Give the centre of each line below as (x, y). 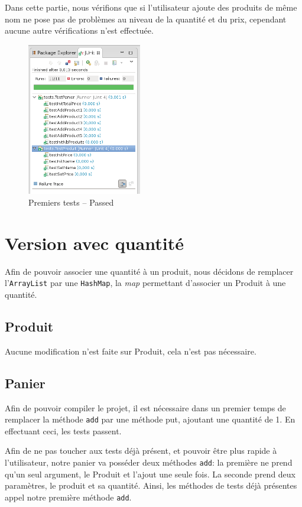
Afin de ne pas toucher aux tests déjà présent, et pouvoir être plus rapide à (141, 451)
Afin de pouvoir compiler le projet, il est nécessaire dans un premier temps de (145, 407)
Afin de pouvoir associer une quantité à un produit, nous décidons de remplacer (149, 271)
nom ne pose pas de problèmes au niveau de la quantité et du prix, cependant (146, 19)
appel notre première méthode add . (68, 497)
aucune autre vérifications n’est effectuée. (79, 30)
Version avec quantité (94, 243)
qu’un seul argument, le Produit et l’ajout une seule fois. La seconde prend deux (150, 474)
